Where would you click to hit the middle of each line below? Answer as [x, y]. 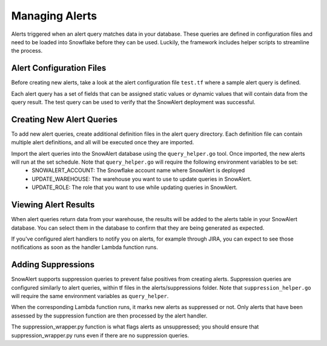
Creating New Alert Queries [64, 119]
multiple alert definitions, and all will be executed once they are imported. [103, 142]
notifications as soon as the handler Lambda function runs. [85, 247]
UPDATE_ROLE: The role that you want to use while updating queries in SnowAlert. [134, 187]
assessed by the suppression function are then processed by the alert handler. [109, 316]
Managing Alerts [54, 16]
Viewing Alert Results [53, 205]
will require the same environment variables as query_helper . [90, 296]
